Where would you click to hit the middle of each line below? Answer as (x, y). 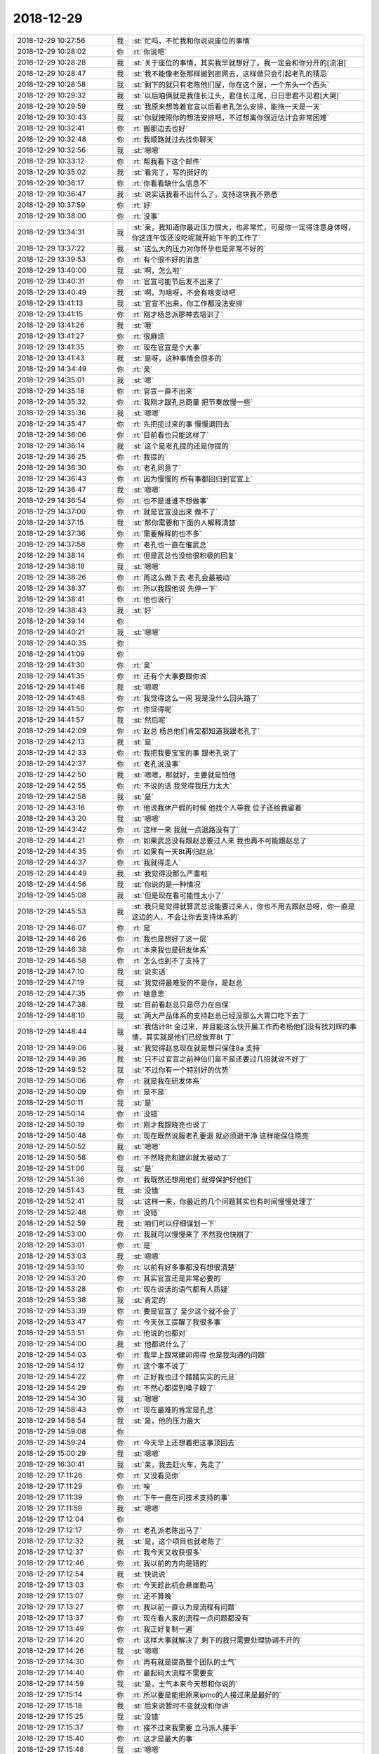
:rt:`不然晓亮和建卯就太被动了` (181, 1158)
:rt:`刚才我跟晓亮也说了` (170, 1125)
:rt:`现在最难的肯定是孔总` (174, 1410)
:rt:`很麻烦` (149, 336)
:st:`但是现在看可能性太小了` (178, 895)
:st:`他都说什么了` (160, 1344)
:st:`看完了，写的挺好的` (171, 172)
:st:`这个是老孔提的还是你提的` (181, 446)
